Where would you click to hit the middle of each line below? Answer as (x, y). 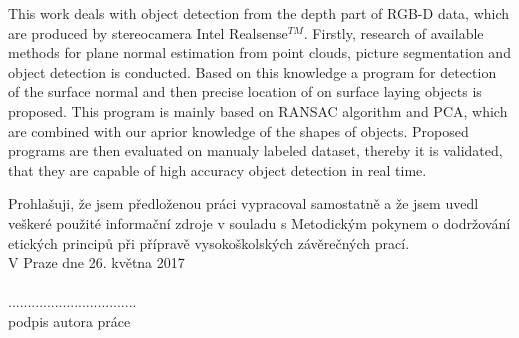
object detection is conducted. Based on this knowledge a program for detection (252, 71)
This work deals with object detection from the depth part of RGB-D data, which (259, 13)
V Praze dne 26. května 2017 (96, 262)
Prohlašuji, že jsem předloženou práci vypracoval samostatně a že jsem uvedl (243, 203)
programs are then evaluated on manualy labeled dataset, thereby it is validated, (255, 150)
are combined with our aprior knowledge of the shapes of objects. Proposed (238, 130)
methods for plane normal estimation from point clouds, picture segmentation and (259, 52)
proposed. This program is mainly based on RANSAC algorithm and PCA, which (258, 110)
